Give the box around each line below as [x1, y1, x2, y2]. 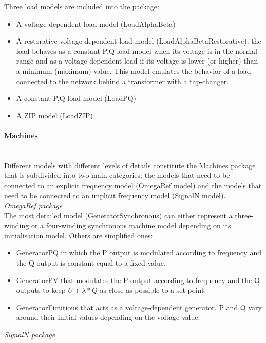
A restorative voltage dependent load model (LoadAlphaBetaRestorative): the [16, 35, 261, 46]
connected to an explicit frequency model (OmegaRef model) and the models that [4, 179, 262, 190]
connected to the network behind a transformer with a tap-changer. [16, 75, 229, 86]
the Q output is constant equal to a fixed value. [16, 257, 166, 268]
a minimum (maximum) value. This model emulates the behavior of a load [16, 65, 251, 76]
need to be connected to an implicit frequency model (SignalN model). [4, 190, 226, 200]
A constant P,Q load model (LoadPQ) [16, 93, 137, 104]
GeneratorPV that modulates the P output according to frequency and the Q [16, 274, 260, 285]
